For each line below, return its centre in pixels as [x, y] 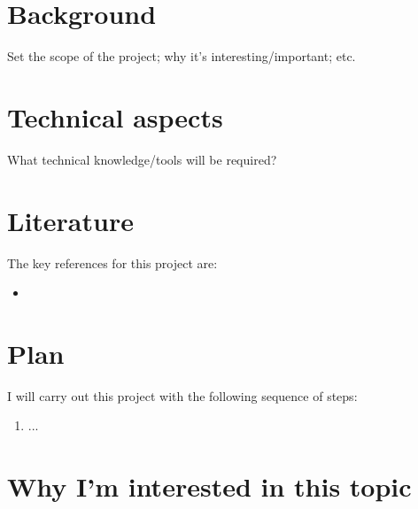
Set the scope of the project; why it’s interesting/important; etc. [182, 56]
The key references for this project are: [112, 262]
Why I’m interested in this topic [209, 486]
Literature [70, 220]
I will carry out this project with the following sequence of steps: [182, 395]
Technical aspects [115, 116]
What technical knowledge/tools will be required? [142, 159]
